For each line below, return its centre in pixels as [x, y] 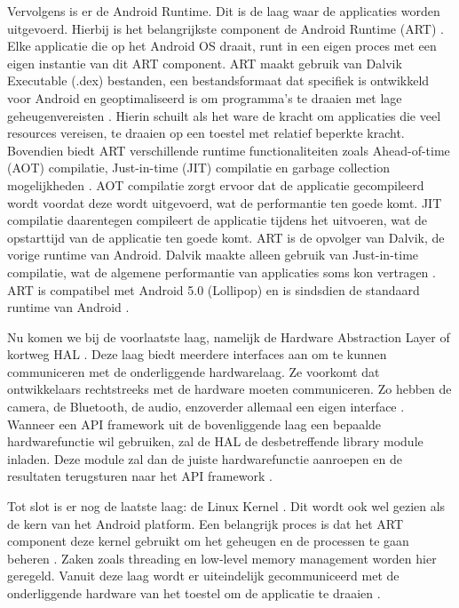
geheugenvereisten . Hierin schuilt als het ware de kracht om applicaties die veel [224, 115]
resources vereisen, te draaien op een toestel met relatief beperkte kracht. [206, 133]
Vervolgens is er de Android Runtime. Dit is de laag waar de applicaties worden [224, 11]
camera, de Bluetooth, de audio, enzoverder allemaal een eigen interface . [206, 407]
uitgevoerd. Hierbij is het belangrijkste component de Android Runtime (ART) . [226, 28]
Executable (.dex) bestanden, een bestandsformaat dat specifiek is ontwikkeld [218, 80]
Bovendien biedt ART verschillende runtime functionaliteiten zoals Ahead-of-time [229, 150]
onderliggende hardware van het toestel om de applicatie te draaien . [194, 593]
